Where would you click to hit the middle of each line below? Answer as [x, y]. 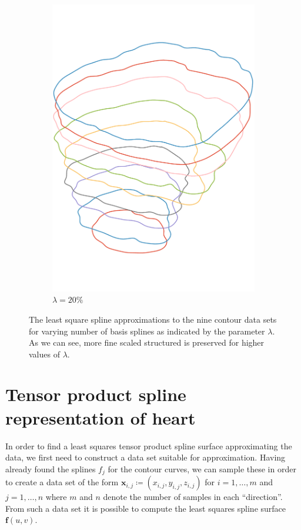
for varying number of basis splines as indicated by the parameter [147, 331]
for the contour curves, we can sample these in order [202, 468]
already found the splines [51, 468]
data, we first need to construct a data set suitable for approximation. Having [146, 457]
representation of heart [101, 417]
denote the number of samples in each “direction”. [193, 497]
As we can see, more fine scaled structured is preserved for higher [147, 342]
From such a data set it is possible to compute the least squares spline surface [146, 508]
